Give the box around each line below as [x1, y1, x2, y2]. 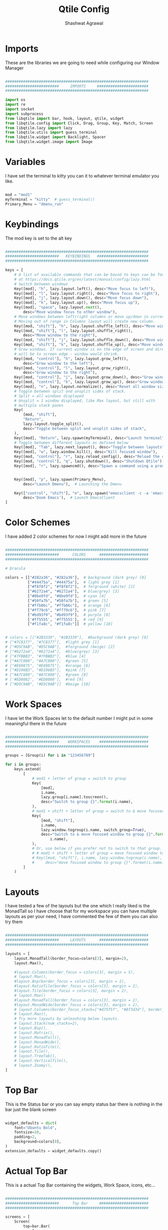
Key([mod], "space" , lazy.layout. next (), [14, 305, 101, 310]
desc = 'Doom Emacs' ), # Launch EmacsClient [23, 495, 115, 500]
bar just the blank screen [5, 1106, 56, 1112]
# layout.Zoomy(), [14, 1063, 52, 1068]
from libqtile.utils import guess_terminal [5, 130, 97, 135]
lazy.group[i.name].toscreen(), [40, 795, 108, 800]
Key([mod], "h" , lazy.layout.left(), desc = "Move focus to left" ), [14, 286, 155, 291]
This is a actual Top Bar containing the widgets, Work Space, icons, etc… [5, 1182, 155, 1188]
